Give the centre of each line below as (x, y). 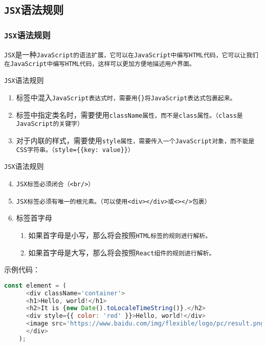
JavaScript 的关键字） (50, 124)
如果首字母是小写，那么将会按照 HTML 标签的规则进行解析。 (120, 235)
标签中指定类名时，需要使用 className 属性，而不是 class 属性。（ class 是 (129, 114)
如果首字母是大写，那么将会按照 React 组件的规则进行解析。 (122, 252)
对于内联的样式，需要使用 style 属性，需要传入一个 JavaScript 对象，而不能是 (135, 140)
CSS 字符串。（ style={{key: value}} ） (75, 150)
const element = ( (35, 285)
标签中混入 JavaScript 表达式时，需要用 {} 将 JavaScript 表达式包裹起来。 (126, 98)
